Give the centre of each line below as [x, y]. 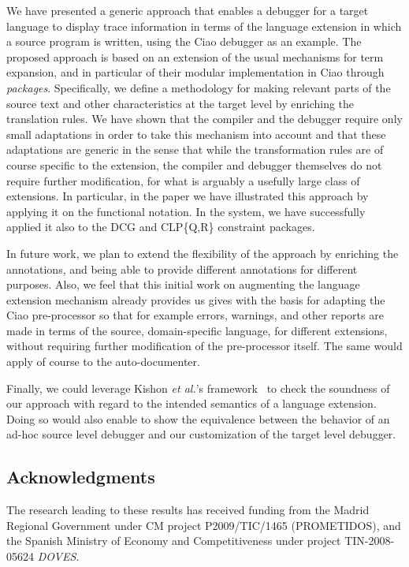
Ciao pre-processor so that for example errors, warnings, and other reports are [195, 315]
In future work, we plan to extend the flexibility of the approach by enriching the [203, 253]
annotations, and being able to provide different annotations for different [182, 269]
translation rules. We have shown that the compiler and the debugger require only [204, 119]
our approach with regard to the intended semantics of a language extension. [191, 403]
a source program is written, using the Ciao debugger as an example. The [184, 41]
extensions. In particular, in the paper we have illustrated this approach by [188, 196]
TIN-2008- [370, 541]
